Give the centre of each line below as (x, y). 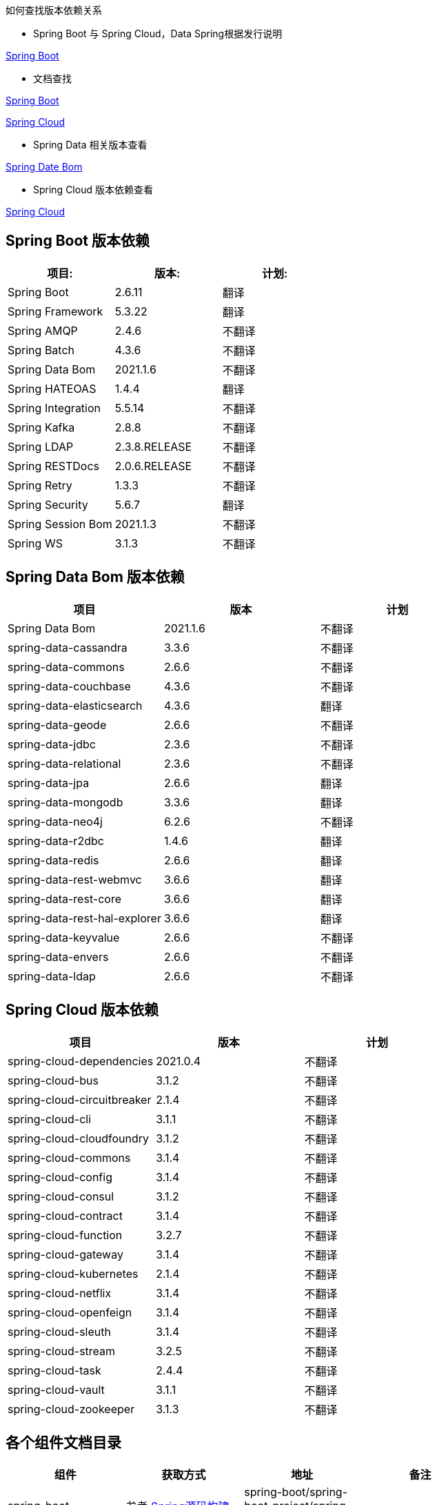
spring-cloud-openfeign (70, 1312)
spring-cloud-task (54, 1370)
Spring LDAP (41, 446)
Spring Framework (55, 311)
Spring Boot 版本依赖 (78, 241)
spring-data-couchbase (69, 686)
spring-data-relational (64, 763)
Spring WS (35, 543)
